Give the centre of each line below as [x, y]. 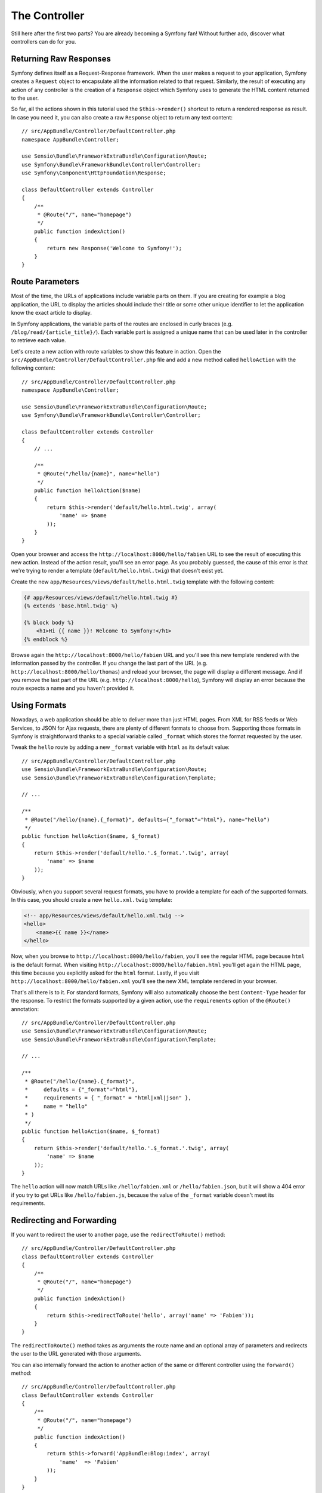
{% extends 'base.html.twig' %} [71, 606]
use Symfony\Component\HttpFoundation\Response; [94, 173]
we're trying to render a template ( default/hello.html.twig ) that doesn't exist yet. [117, 571]
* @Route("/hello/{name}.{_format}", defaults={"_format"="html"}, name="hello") [147, 819]
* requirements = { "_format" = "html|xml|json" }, [108, 1098]
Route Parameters [45, 282]
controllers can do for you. [44, 41]
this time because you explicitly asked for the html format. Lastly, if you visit [105, 973]
